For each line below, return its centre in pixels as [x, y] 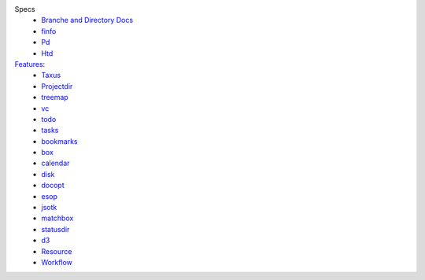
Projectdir [57, 86]
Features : [30, 64]
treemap [55, 98]
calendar [55, 163]
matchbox [57, 218]
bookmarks [59, 141]
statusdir [55, 229]
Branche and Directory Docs [87, 20]
